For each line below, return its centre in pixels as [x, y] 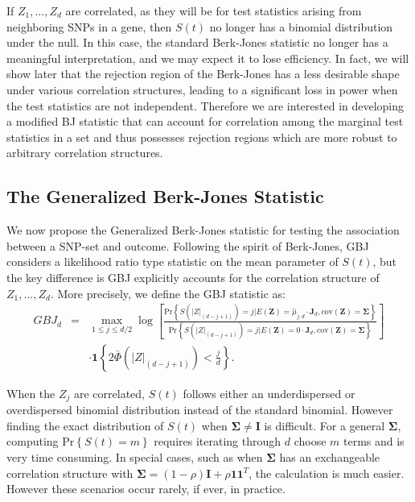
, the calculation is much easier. [327, 473]
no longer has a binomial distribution [301, 26]
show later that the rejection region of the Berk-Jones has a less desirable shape [203, 74]
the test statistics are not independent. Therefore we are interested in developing [205, 105]
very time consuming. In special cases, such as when [135, 457]
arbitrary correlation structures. [85, 153]
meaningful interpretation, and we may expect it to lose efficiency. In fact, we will [208, 58]
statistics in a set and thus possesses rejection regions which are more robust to [202, 137]
